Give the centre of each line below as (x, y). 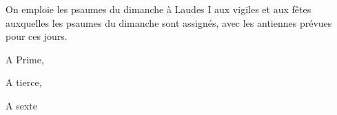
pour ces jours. (37, 36)
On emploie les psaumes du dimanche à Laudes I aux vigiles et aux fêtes (159, 9)
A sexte (21, 105)
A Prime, (25, 59)
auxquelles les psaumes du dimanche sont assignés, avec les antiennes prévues (169, 22)
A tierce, (24, 82)
